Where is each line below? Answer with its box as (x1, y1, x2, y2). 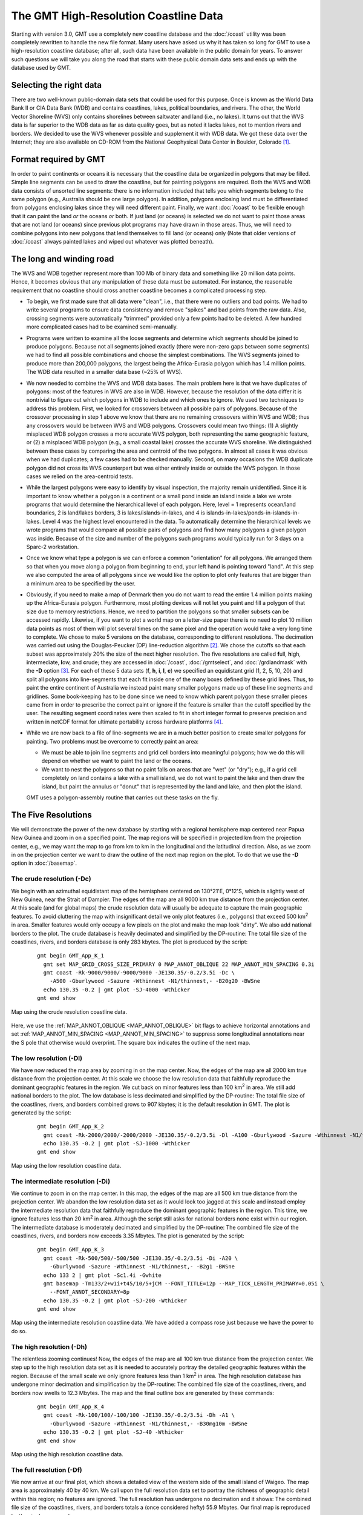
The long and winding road (11, 253, 114, 264)
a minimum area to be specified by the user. (26, 579, 136, 587)
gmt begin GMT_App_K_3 (37, 1246, 105, 1253)
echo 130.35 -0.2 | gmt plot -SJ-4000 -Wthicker (43, 986, 191, 993)
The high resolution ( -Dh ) (11, 1342, 88, 1351)
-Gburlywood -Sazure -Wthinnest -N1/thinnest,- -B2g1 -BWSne (49, 1264, 235, 1270)
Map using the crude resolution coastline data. (11, 1008, 127, 1015)
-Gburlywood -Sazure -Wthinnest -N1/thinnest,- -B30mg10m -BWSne (49, 1420, 248, 1427)
